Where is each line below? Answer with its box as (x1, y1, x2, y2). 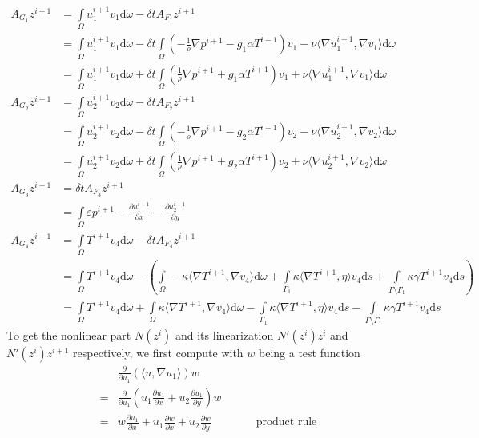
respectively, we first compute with (73, 344, 244, 361)
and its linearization (175, 327, 274, 344)
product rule (256, 416, 317, 428)
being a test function (258, 344, 360, 361)
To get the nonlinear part (6, 327, 131, 344)
